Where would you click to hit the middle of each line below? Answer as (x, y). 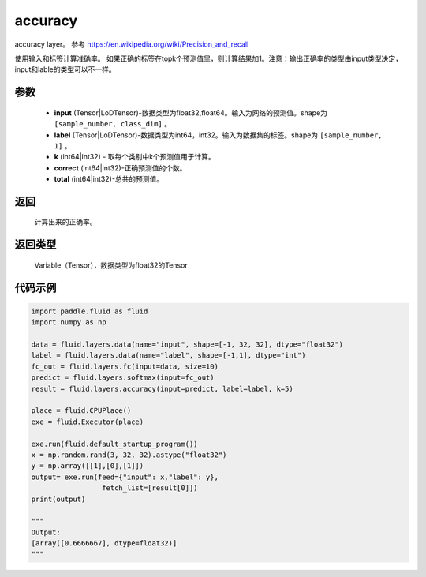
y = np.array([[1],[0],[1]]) (88, 466)
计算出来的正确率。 (65, 222)
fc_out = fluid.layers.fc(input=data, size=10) (125, 366)
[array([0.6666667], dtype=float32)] (104, 543)
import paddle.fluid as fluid (90, 311)
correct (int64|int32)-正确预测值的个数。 (120, 168)
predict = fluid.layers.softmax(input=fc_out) (123, 378)
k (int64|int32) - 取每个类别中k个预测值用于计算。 (135, 157)
